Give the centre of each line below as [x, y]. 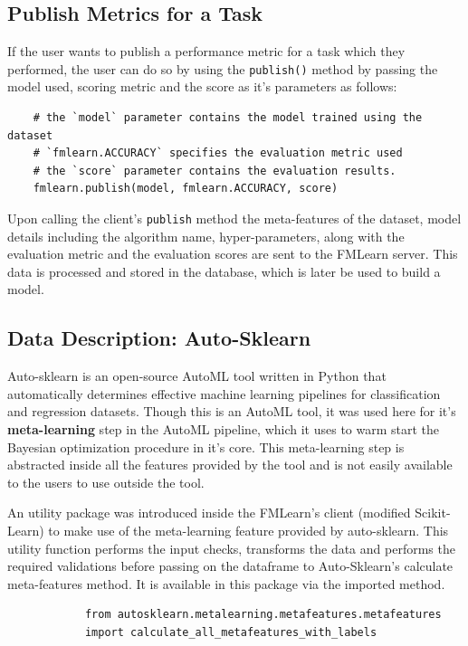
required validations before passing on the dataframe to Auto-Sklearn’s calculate [230, 566]
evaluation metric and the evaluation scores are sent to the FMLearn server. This [233, 254]
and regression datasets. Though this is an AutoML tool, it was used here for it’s [232, 411]
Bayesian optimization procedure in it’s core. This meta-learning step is [206, 446]
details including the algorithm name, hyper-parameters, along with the [206, 236]
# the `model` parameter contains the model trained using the [228, 118]
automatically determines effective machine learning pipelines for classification [224, 393]
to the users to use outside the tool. [106, 482]
